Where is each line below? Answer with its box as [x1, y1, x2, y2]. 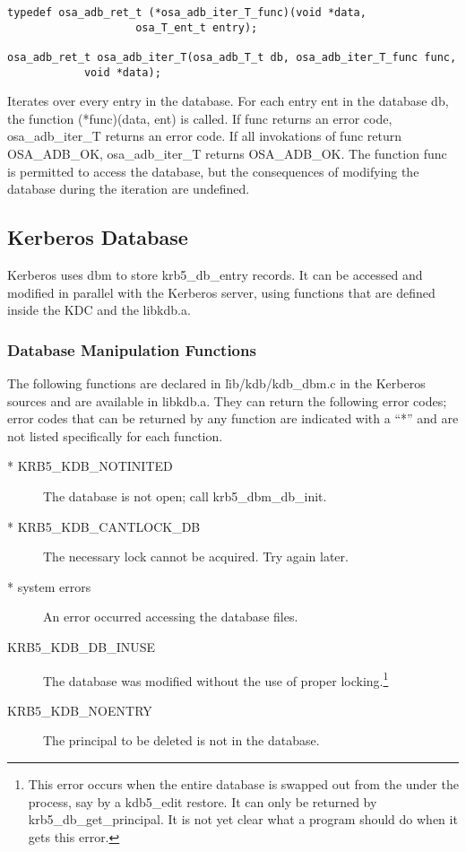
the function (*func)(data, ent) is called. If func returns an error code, [7, 109, 393, 127]
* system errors [7, 577, 91, 596]
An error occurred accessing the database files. [43, 607, 298, 626]
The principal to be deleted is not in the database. [43, 731, 320, 750]
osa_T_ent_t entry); [135, 21, 258, 34]
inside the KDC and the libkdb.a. [7, 300, 191, 319]
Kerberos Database [7, 223, 188, 251]
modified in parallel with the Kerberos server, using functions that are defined [7, 283, 436, 301]
